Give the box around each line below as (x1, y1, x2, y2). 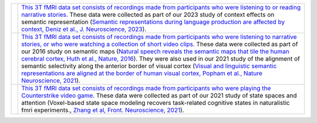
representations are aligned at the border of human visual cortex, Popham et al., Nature (21, 69, 262, 77)
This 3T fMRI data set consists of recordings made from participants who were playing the (21, 85, 271, 92)
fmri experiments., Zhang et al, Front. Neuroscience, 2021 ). (21, 106, 184, 114)
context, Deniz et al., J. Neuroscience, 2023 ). (21, 25, 147, 33)
